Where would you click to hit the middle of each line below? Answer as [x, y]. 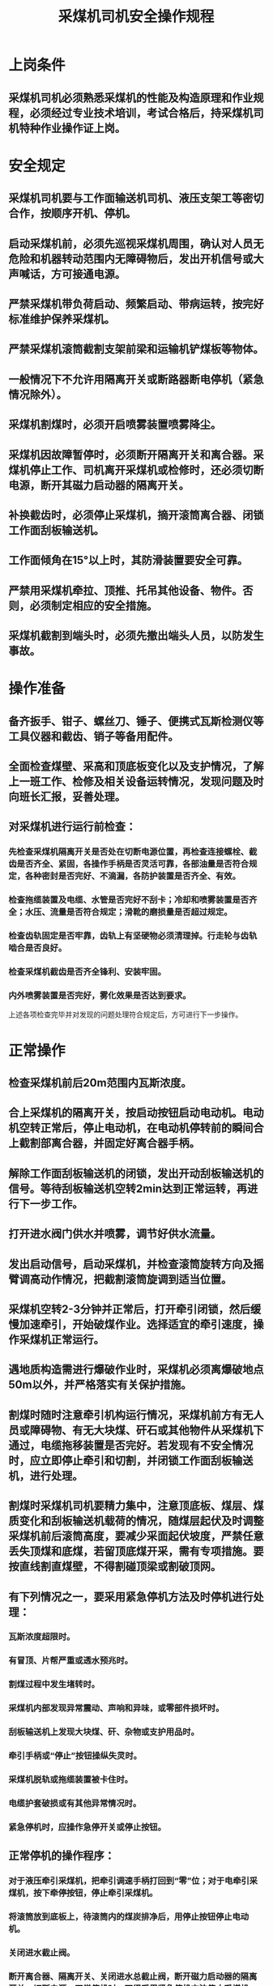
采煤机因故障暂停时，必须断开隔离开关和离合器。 [131, 455]
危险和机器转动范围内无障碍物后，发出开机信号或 [131, 259]
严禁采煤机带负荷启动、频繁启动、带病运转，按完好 [136, 303]
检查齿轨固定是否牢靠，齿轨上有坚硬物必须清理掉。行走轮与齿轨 [133, 936]
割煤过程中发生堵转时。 [54, 1685]
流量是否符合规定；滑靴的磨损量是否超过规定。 [141, 912]
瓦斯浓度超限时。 [42, 1637]
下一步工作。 [51, 1204]
